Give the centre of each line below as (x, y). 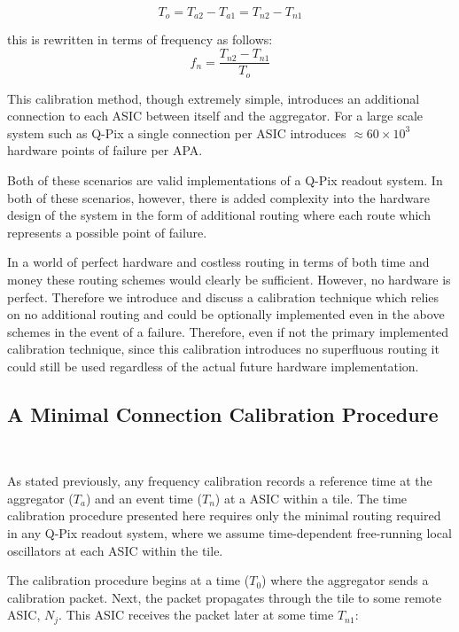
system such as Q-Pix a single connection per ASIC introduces (177, 133)
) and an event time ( (144, 498)
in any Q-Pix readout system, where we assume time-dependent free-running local (229, 533)
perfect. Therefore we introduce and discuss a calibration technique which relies (223, 296)
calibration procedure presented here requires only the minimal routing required (224, 515)
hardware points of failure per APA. (105, 150)
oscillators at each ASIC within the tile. (115, 550)
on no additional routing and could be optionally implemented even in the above (226, 314)
